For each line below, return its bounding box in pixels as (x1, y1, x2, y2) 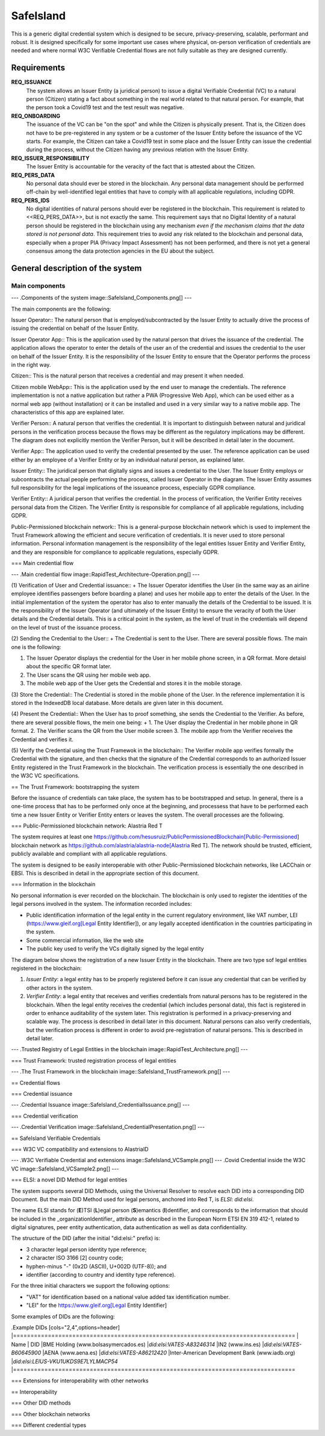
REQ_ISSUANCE (11, 78, 52, 86)
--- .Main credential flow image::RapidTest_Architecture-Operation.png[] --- (11, 571, 200, 578)
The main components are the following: (11, 305, 111, 312)
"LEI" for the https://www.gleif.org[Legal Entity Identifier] (26, 1302, 167, 1309)
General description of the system (11, 263, 142, 273)
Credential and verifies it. (11, 736, 73, 743)
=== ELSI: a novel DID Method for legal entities (11, 1176, 128, 1183)
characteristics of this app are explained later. (11, 408, 125, 416)
